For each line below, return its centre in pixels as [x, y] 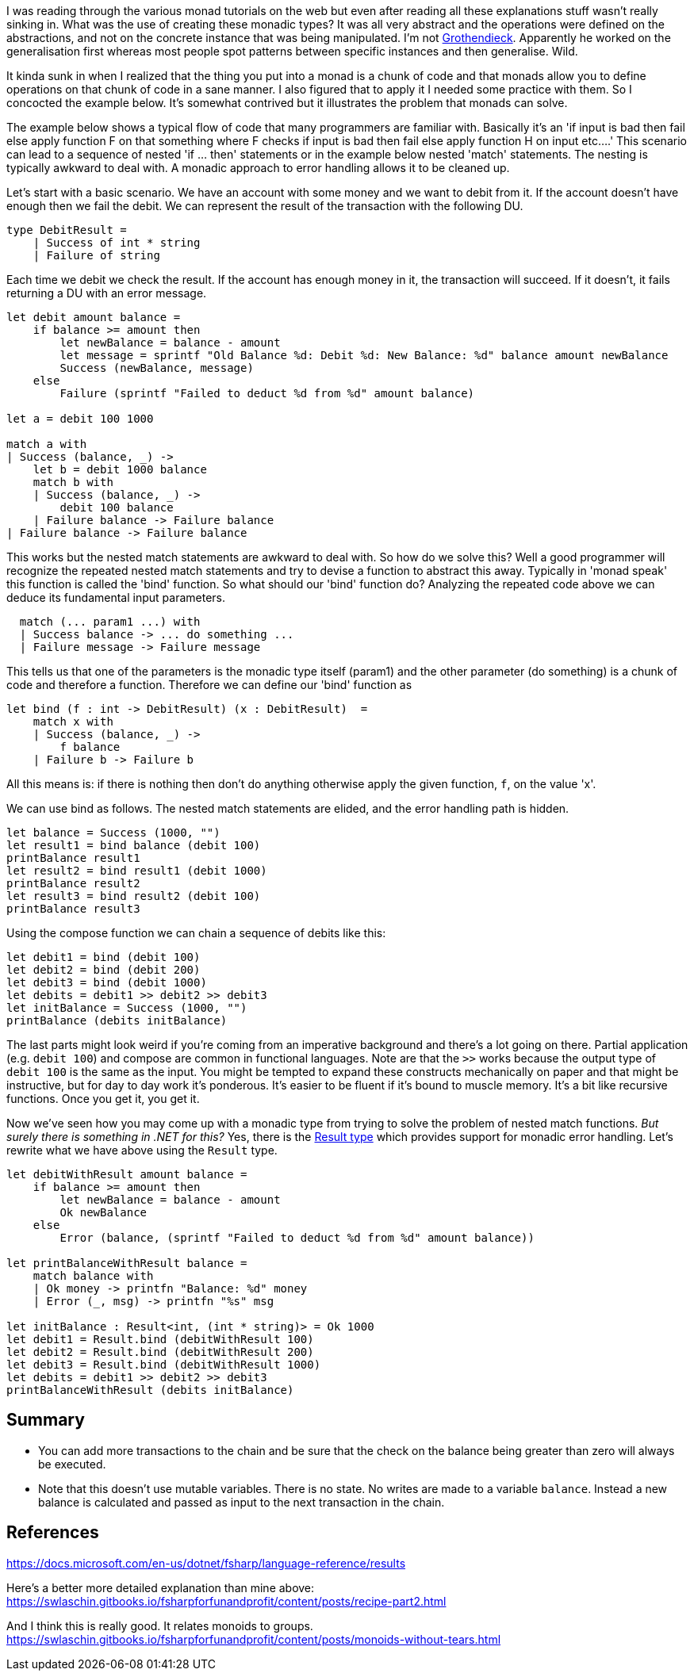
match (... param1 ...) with [110, 622]
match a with [47, 444]
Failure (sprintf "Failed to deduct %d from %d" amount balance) [267, 393]
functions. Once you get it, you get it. [103, 1099]
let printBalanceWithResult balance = [127, 1263]
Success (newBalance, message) [157, 368]
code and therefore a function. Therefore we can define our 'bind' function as [209, 685]
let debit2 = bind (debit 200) [104, 970]
